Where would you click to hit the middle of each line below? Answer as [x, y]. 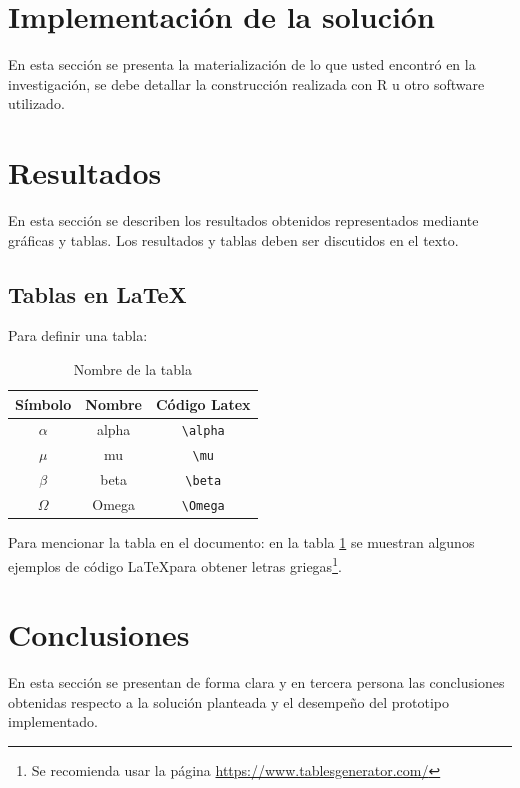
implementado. [53, 721]
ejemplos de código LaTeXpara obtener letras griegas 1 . [175, 564]
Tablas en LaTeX [97, 293]
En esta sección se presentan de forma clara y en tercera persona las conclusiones [256, 682]
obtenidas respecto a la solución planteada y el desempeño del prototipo [228, 701]
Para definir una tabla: [78, 335]
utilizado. [36, 103]
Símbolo [43, 403]
